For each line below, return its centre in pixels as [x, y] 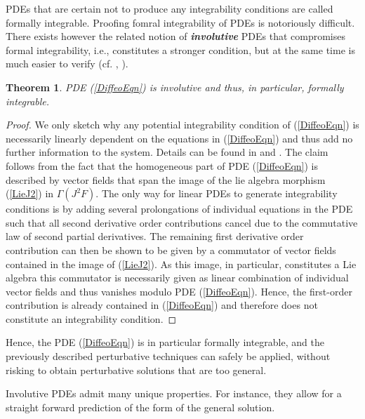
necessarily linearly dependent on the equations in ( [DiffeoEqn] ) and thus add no [179, 138]
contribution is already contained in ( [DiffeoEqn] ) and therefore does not [162, 305]
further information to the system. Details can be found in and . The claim [167, 152]
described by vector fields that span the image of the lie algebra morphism [166, 179]
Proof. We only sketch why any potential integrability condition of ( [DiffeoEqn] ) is [182, 125]
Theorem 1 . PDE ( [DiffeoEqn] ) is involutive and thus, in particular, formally [175, 87]
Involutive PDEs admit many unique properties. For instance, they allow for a [174, 393]
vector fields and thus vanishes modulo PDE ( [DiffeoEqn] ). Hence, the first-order [179, 291]
